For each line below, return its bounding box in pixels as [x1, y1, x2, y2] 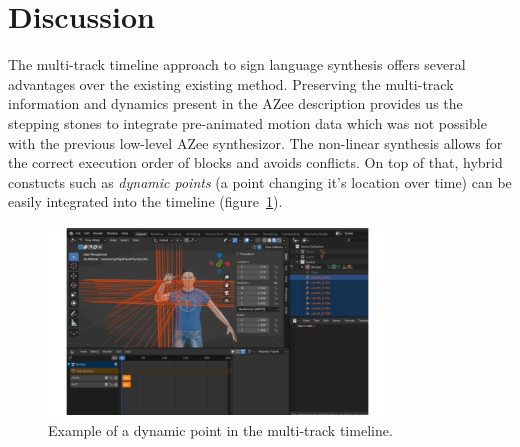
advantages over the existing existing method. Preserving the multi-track [8, 73, 454, 94]
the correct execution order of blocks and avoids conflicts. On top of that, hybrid [8, 152, 503, 173]
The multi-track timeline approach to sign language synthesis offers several [8, 54, 466, 75]
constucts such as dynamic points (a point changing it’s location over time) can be [8, 171, 512, 192]
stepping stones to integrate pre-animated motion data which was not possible [8, 112, 487, 133]
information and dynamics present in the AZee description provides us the [8, 93, 463, 114]
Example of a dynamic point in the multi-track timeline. [48, 420, 393, 441]
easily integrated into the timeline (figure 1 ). [8, 191, 283, 212]
